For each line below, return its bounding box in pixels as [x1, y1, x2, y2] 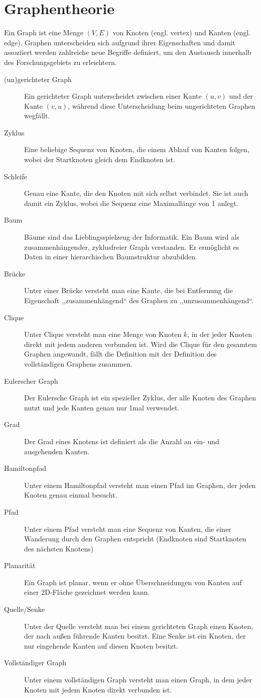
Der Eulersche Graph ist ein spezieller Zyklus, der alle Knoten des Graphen [24, 392, 256, 403]
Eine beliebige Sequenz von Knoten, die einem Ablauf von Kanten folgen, [24, 144, 250, 155]
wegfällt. [24, 110, 50, 121]
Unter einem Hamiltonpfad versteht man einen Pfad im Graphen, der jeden [24, 479, 256, 490]
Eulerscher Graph [4, 375, 58, 386]
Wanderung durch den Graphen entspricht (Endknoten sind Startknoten [24, 533, 246, 544]
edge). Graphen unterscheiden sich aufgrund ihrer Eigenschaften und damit [4, 37, 235, 47]
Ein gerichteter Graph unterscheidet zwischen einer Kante [24, 91, 202, 101]
